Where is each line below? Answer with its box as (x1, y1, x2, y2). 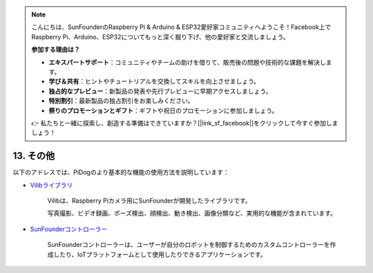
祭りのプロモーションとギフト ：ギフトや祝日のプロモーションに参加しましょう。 (48, 106, 278, 114)
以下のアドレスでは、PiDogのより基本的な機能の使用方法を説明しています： (12, 168, 229, 176)
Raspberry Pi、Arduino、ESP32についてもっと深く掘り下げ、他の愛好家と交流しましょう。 (31, 32, 289, 41)
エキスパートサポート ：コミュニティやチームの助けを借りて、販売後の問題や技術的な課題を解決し (48, 58, 326, 66)
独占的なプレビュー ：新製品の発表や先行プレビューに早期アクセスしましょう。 (48, 87, 272, 95)
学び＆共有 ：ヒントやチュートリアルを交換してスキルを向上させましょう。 (48, 77, 260, 85)
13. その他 (12, 150, 55, 162)
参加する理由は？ (31, 45, 80, 54)
